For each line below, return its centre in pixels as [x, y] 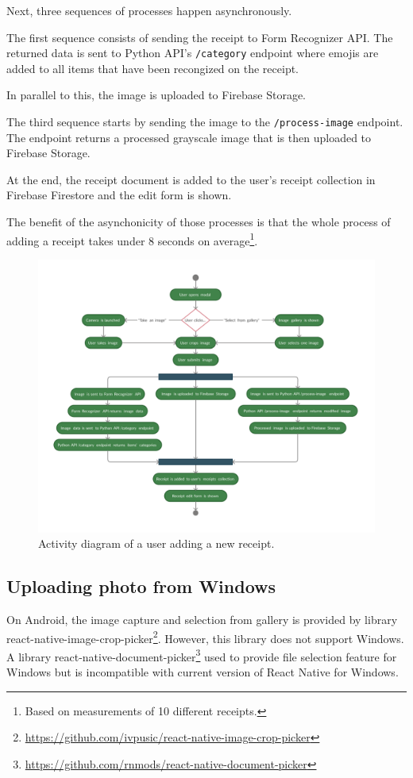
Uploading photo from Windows [141, 586]
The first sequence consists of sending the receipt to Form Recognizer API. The [200, 37]
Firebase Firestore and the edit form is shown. [119, 195]
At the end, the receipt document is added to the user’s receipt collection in [191, 179]
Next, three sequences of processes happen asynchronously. [149, 10]
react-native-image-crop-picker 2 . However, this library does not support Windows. [205, 637]
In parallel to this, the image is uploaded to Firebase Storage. [156, 95]
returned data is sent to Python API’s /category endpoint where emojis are [193, 53]
